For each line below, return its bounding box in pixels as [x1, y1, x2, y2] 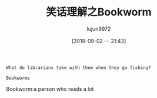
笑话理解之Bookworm [46, 5, 152, 19]
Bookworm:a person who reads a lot [6, 85, 94, 92]
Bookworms [6, 75, 31, 81]
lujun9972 [86, 25, 111, 32]
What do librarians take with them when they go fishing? [6, 64, 151, 71]
